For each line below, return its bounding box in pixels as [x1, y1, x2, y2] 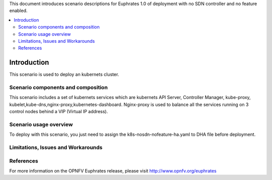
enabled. [9, 8, 28, 14]
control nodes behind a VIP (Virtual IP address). [9, 109, 108, 115]
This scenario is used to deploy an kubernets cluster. [9, 71, 119, 77]
